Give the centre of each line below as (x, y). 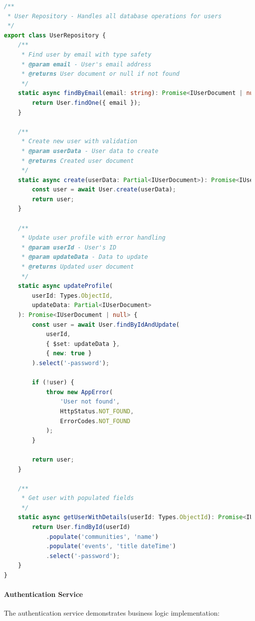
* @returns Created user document (77, 161)
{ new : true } (69, 354)
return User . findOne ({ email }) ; (87, 103)
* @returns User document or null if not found (100, 74)
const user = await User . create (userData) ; (104, 190)
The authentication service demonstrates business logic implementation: (112, 613)
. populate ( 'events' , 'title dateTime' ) (111, 546)
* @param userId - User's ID (69, 247)
